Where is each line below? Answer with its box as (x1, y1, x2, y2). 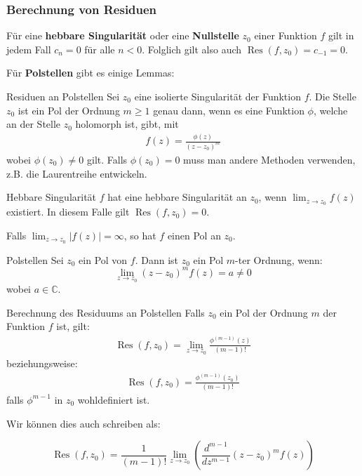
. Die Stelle (309, 89, 356, 103)
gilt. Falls (87, 152, 128, 166)
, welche (313, 103, 348, 117)
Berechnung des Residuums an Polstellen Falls (6, 305, 205, 319)
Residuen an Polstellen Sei (6, 89, 120, 103)
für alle (84, 41, 115, 56)
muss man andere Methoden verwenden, (183, 152, 356, 166)
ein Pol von (79, 252, 128, 267)
